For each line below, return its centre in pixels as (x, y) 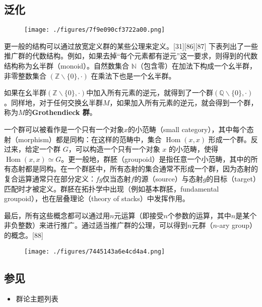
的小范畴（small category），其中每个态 (191, 129)
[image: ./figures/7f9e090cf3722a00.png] (95, 30)
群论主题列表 (37, 299)
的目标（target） (231, 178)
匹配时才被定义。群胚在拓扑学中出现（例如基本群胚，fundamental (112, 188)
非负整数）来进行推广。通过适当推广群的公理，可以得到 (96, 225)
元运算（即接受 (139, 215)
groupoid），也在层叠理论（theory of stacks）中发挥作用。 (97, 198)
